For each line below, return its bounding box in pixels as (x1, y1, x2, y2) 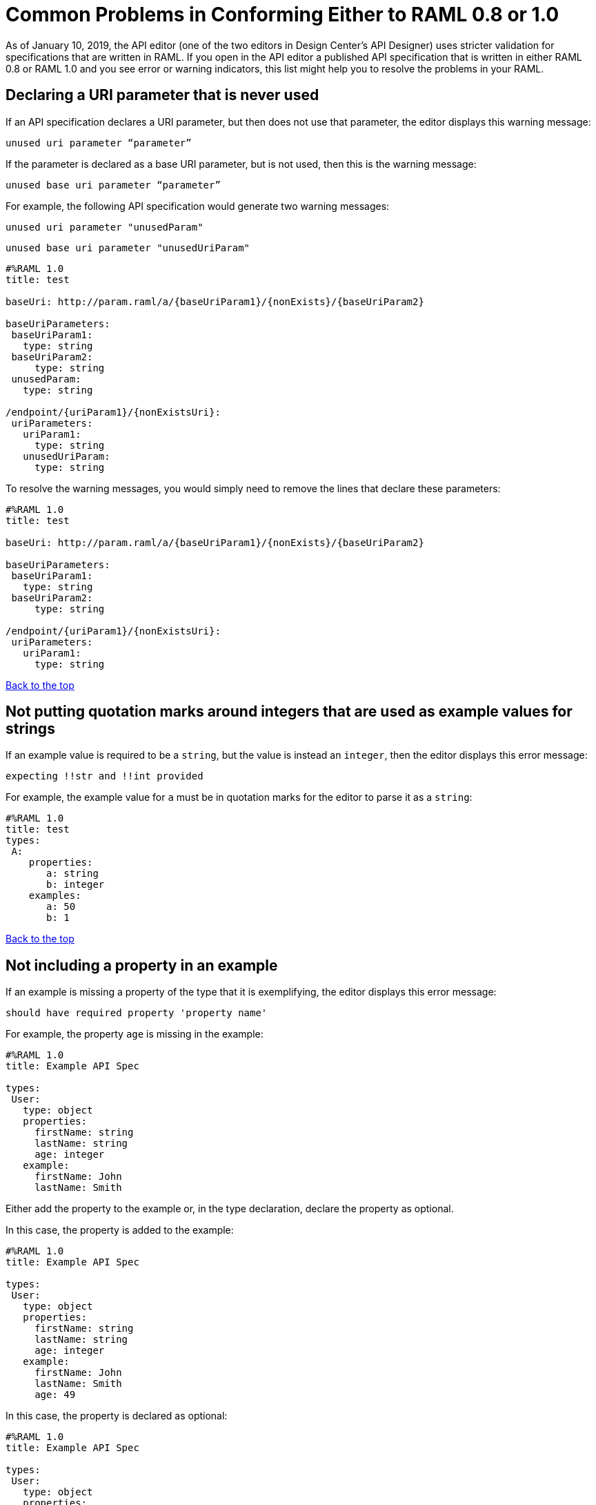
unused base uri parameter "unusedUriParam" (6, 242, 250, 253)
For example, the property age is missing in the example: (6, 1028, 264, 1040)
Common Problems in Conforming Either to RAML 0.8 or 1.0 (6, 3, 559, 26)
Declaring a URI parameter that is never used (6, 86, 319, 104)
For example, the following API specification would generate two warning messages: (6, 200, 390, 212)
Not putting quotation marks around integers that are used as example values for (6, 703, 573, 721)
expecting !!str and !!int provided (6, 770, 203, 782)
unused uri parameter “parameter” (6, 137, 192, 148)
